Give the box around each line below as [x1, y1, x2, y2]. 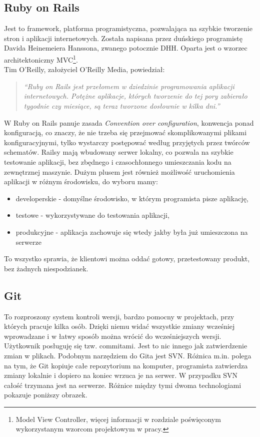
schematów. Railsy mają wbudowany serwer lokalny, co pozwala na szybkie [4, 147, 233, 157]
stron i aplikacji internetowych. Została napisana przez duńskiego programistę [4, 33, 243, 43]
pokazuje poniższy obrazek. [4, 389, 87, 400]
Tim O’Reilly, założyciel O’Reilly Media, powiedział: [4, 64, 165, 75]
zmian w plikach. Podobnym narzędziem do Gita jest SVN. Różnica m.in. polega [4, 350, 251, 360]
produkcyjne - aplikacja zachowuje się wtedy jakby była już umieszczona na [15, 226, 248, 237]
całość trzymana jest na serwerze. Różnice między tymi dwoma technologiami [4, 379, 241, 390]
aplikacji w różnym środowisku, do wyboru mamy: [4, 176, 158, 187]
